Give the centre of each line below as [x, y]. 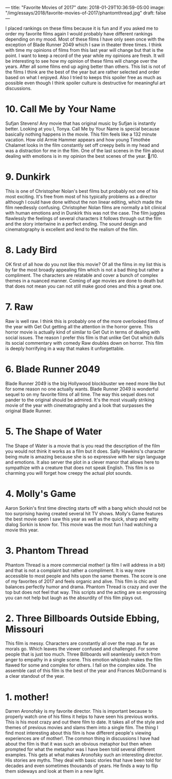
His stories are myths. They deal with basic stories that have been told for [83, 761]
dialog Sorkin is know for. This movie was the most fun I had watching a [81, 524]
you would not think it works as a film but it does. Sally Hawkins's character [85, 451]
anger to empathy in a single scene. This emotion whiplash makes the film [83, 660]
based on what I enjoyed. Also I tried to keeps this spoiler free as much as [83, 77]
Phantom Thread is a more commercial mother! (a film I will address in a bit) [85, 565]
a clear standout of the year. [35, 676]
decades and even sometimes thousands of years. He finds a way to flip [82, 766]
